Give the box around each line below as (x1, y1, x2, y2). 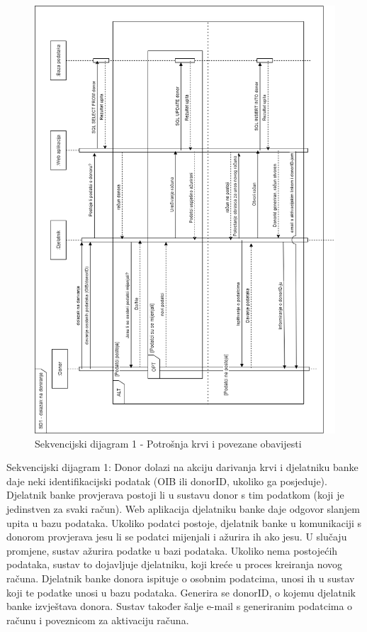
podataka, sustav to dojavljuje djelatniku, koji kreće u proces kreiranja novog (6, 557, 343, 572)
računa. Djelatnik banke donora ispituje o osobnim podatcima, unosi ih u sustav (6, 570, 355, 585)
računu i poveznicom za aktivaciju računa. (6, 612, 189, 627)
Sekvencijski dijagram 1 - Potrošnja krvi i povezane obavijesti (35, 436, 302, 450)
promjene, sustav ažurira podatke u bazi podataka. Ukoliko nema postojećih (6, 543, 338, 558)
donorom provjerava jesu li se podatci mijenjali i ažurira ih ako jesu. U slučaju (6, 529, 347, 544)
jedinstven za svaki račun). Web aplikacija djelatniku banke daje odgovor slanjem (6, 501, 360, 516)
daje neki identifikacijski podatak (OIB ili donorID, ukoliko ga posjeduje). (6, 473, 327, 488)
